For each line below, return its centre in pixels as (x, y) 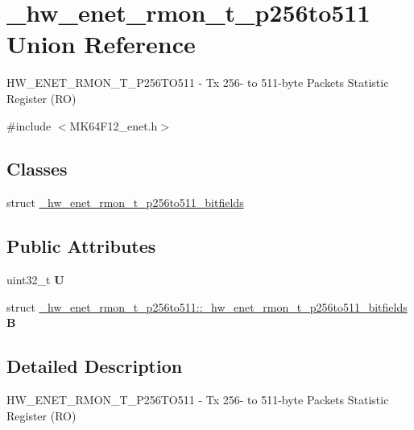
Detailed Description (95, 366)
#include (29, 125)
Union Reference (101, 44)
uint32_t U (35, 280)
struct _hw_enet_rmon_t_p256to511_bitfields (125, 203)
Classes (37, 169)
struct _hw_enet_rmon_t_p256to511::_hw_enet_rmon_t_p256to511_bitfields (207, 306)
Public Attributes (81, 246)
